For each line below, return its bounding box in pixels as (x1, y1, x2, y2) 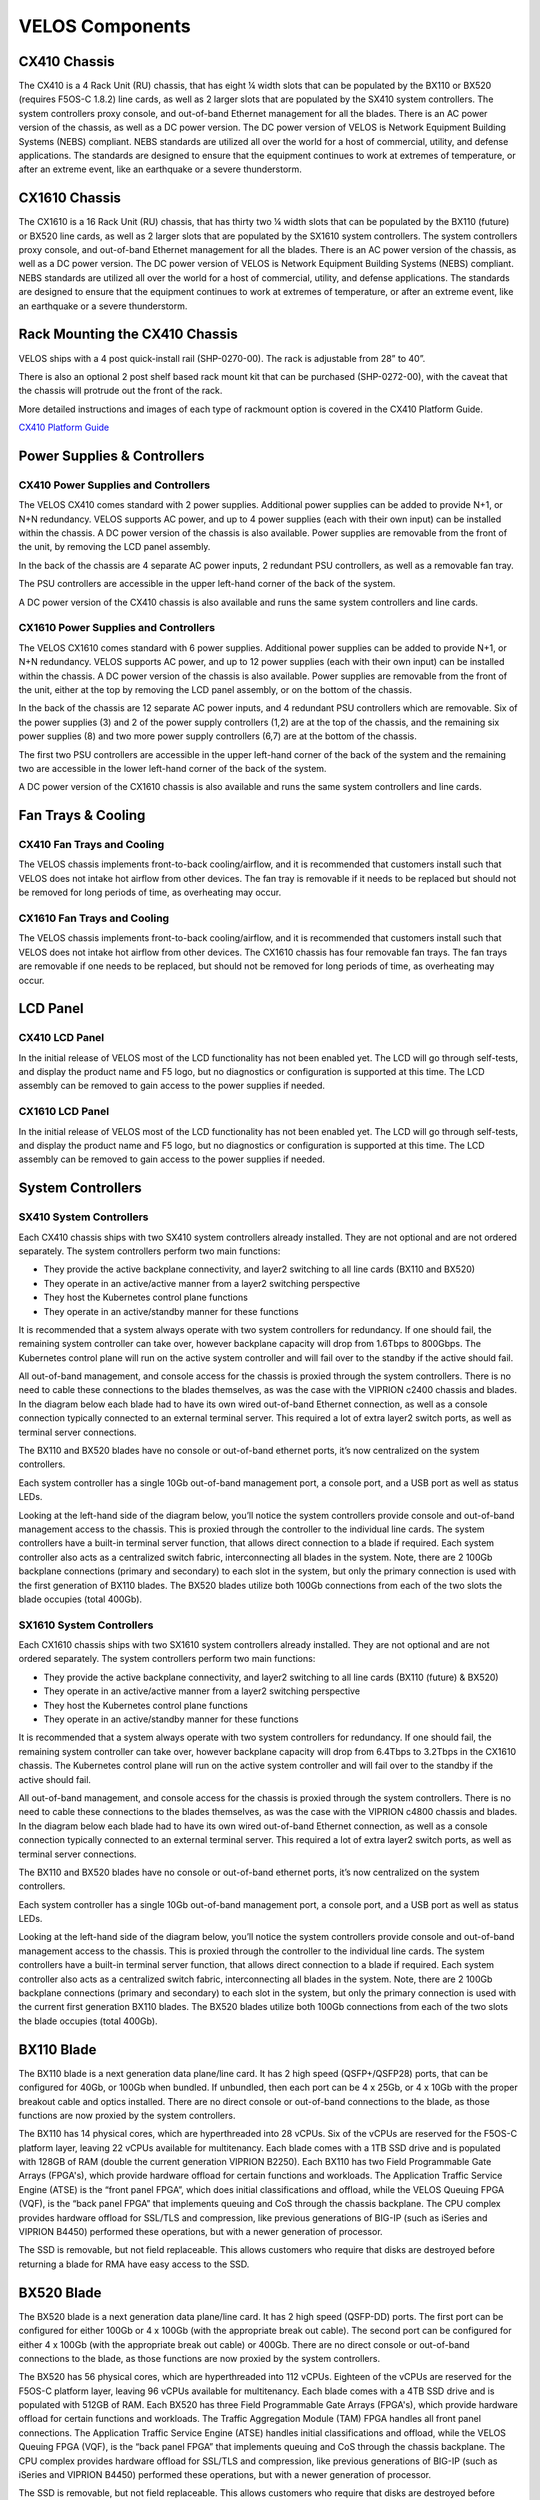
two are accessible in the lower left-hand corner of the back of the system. (18, 762, 327, 774)
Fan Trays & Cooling (18, 807, 146, 824)
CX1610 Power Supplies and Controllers (18, 621, 215, 635)
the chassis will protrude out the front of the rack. (18, 385, 223, 397)
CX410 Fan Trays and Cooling (18, 838, 165, 852)
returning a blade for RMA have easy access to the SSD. (18, 2258, 250, 2270)
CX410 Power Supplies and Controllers (18, 478, 211, 492)
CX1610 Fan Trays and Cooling (18, 911, 170, 925)
